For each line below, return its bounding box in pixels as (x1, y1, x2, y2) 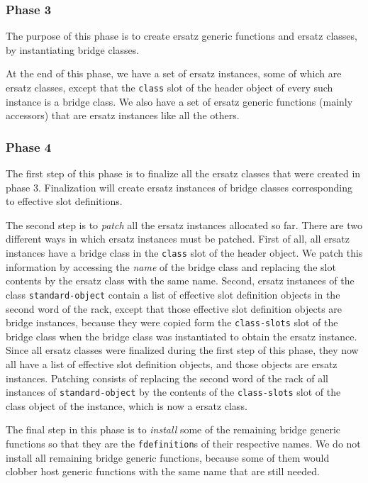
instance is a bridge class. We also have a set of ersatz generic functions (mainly (6, 94, 353, 109)
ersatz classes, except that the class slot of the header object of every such (6, 80, 333, 94)
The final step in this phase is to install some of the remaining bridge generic (6, 422, 341, 437)
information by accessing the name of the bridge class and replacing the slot (6, 259, 336, 274)
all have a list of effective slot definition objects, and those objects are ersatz (6, 356, 338, 371)
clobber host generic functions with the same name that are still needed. (6, 464, 320, 479)
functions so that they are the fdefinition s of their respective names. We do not (6, 436, 361, 450)
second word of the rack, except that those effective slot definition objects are (6, 301, 342, 316)
